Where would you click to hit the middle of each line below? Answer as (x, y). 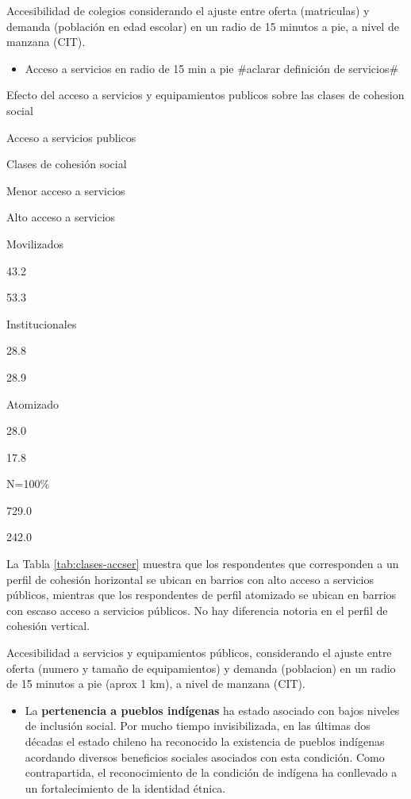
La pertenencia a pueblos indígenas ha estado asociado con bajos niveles (212, 710)
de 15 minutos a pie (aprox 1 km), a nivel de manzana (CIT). (156, 684)
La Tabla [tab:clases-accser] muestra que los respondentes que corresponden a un (203, 564)
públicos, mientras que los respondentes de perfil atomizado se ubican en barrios (202, 595)
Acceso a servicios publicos (71, 137)
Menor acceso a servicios (66, 190)
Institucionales (42, 323)
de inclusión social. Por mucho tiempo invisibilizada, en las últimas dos (198, 726)
